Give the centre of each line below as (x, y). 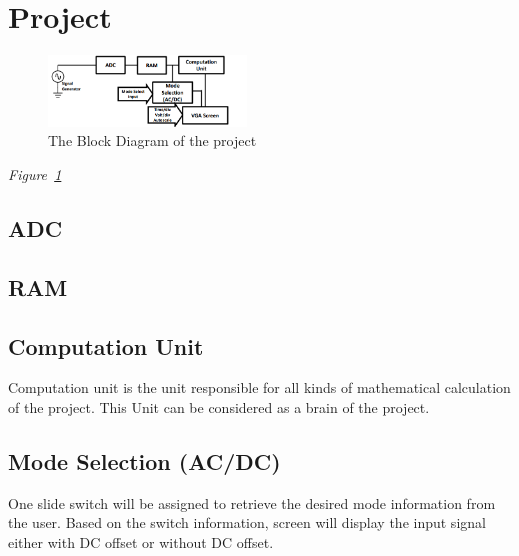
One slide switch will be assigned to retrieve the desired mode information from (252, 502)
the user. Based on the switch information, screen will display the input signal (247, 522)
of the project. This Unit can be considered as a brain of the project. (219, 406)
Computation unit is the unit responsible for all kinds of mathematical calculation (259, 387)
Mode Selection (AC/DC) (144, 460)
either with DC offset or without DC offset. (141, 541)
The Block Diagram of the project (152, 140)
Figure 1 (35, 173)
